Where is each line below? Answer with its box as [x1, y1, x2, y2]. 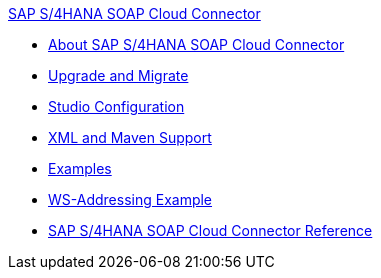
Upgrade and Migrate [48, 67, 189, 84]
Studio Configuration [48, 98, 185, 115]
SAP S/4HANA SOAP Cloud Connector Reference [48, 222, 373, 239]
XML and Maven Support [48, 129, 212, 146]
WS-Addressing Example [48, 191, 213, 208]
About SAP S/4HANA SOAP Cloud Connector [48, 36, 345, 53]
